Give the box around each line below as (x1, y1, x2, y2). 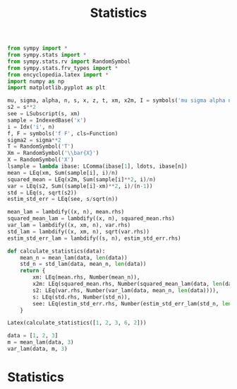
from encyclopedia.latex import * (7, 71, 109, 79)
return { (20, 267, 46, 274)
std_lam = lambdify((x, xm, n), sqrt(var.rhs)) (7, 228, 150, 235)
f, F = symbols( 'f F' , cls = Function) (7, 129, 119, 137)
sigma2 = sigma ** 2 (7, 137, 61, 144)
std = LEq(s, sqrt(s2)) (7, 189, 78, 196)
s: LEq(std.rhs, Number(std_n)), (32, 294, 131, 301)
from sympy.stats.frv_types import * (7, 64, 119, 71)
